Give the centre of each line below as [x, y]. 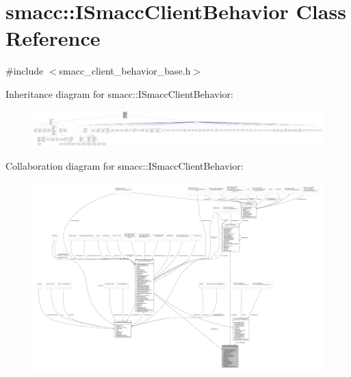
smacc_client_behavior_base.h [125, 71]
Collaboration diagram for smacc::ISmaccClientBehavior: [125, 165]
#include [25, 71]
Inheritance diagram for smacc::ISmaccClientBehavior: [119, 93]
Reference [53, 38]
